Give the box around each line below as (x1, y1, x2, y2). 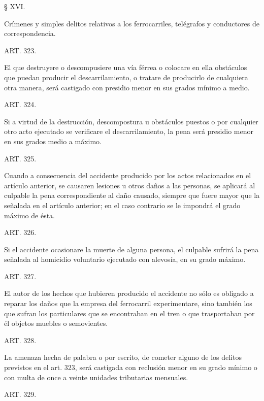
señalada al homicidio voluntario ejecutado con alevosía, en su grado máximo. (4, 254, 246, 264)
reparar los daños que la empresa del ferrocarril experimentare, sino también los (4, 298, 252, 309)
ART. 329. (4, 389, 37, 399)
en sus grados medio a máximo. (4, 136, 102, 146)
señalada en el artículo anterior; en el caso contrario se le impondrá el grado (4, 199, 241, 210)
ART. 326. (4, 227, 37, 238)
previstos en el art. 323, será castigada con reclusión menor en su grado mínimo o (4, 362, 257, 373)
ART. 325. (4, 153, 37, 163)
